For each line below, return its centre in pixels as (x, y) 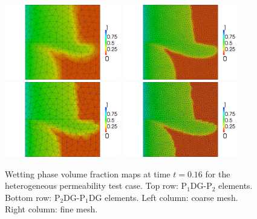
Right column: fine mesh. (51, 209)
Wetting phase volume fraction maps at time (88, 173)
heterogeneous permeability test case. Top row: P (96, 186)
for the (218, 173)
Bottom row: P (33, 197)
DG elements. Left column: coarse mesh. (163, 197)
